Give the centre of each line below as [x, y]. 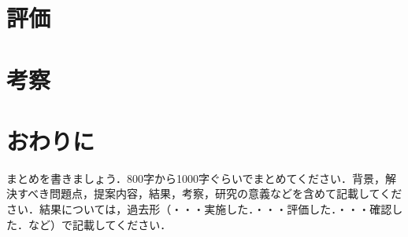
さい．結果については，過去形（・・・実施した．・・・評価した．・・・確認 [199, 209]
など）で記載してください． [100, 224]
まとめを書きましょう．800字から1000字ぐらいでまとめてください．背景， [196, 178]
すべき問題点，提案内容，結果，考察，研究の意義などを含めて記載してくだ [210, 193]
